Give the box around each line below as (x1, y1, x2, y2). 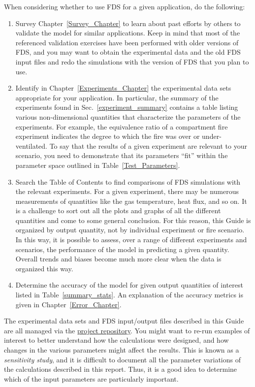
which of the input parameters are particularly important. (4, 373, 179, 384)
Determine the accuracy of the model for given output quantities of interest (15, 280, 243, 290)
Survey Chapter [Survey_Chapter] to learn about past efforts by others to (15, 18, 241, 28)
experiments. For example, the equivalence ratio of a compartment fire (15, 121, 228, 131)
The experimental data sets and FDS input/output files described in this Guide (4, 316, 244, 326)
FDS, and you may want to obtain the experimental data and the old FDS (15, 47, 241, 57)
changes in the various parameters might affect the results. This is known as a (4, 345, 239, 355)
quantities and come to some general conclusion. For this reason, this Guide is (15, 215, 251, 225)
